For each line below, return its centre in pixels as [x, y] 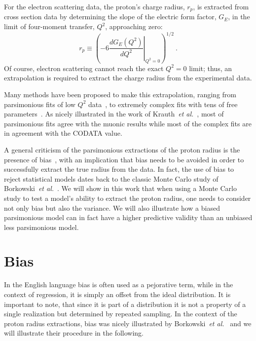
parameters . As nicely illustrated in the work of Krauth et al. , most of [114, 114]
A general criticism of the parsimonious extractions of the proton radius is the [122, 149]
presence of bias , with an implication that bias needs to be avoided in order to [124, 159]
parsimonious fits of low [40, 104]
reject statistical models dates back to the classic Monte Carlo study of [111, 178]
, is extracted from [221, 6]
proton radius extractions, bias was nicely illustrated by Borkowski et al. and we [128, 323]
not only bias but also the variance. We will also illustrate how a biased [112, 208]
